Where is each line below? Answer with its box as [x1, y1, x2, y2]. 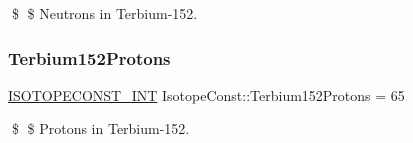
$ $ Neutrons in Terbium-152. [11, 3, 198, 23]
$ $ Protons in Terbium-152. [11, 118, 190, 139]
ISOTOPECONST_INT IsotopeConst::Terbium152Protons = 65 [8, 84, 405, 105]
